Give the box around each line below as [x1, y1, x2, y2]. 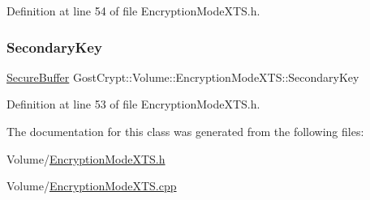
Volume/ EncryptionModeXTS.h [6, 150, 166, 167]
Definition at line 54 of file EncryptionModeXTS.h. [6, 2, 260, 19]
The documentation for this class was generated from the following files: [6, 123, 364, 139]
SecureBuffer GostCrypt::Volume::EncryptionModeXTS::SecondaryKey [6, 68, 359, 85]
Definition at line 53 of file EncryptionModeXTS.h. [6, 96, 260, 113]
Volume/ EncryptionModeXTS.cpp [6, 177, 177, 194]
